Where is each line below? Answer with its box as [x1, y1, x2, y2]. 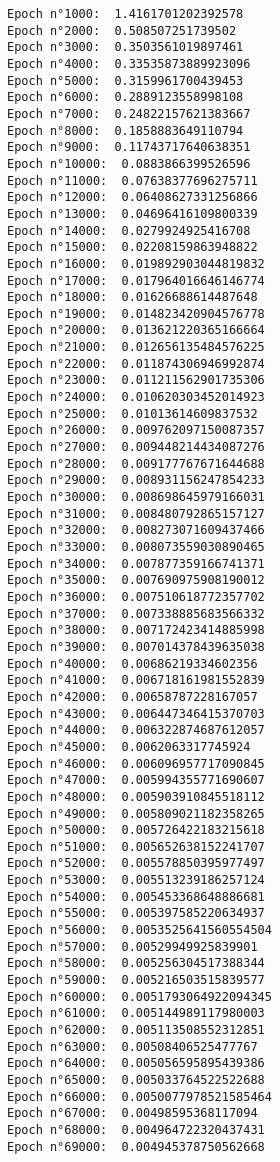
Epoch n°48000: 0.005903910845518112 [7, 789, 265, 804]
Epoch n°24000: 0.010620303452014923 [7, 390, 265, 405]
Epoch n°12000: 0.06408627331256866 [7, 190, 258, 205]
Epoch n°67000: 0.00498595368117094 [7, 1106, 258, 1121]
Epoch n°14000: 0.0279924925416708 [7, 223, 251, 238]
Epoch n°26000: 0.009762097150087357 [7, 423, 265, 438]
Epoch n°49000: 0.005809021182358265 [7, 806, 265, 821]
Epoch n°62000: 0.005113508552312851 [7, 1023, 265, 1038]
